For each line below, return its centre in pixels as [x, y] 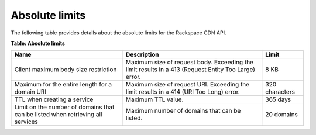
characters [280, 92]
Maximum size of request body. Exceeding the [190, 63]
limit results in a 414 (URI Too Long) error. [183, 92]
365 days [278, 99]
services [26, 122]
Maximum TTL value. [155, 99]
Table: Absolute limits [38, 43]
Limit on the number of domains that [64, 107]
